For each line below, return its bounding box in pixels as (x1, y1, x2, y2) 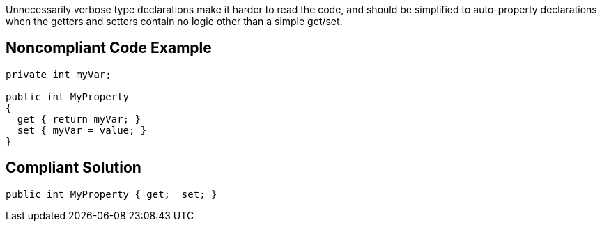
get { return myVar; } (17, 113, 141, 125)
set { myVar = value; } (17, 124, 147, 136)
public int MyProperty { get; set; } (6, 188, 217, 200)
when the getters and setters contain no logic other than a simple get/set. (6, 15, 343, 27)
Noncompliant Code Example (6, 39, 212, 57)
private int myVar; (6, 68, 111, 80)
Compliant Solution (6, 159, 141, 177)
